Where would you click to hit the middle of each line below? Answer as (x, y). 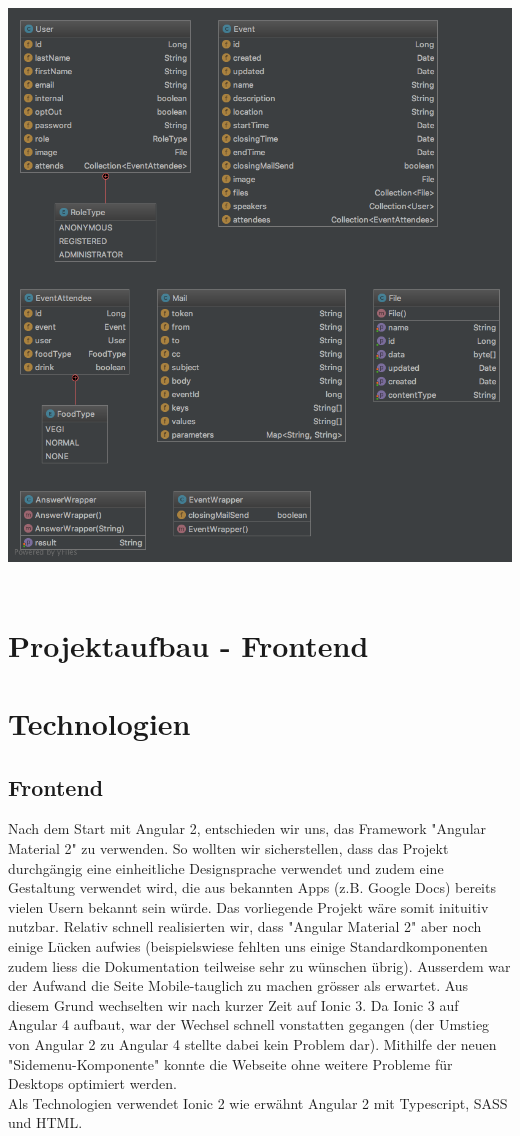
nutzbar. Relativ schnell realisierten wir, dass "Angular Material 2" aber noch (245, 926)
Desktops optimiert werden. (92, 1083)
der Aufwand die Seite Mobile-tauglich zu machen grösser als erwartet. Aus (238, 985)
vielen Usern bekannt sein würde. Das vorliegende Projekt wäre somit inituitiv (248, 906)
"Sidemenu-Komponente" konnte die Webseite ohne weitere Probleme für (230, 1063)
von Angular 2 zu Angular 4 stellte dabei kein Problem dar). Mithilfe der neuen (252, 1043)
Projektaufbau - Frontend (188, 644)
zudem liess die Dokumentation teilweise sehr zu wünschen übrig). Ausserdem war (259, 965)
